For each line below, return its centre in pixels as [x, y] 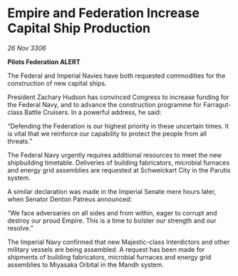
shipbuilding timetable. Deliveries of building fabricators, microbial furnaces [119, 163]
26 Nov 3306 [27, 48]
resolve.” [20, 228]
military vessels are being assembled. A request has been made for [106, 249]
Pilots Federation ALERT [44, 61]
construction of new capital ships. [57, 83]
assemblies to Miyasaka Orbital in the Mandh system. [86, 265]
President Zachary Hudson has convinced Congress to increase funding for [118, 97]
